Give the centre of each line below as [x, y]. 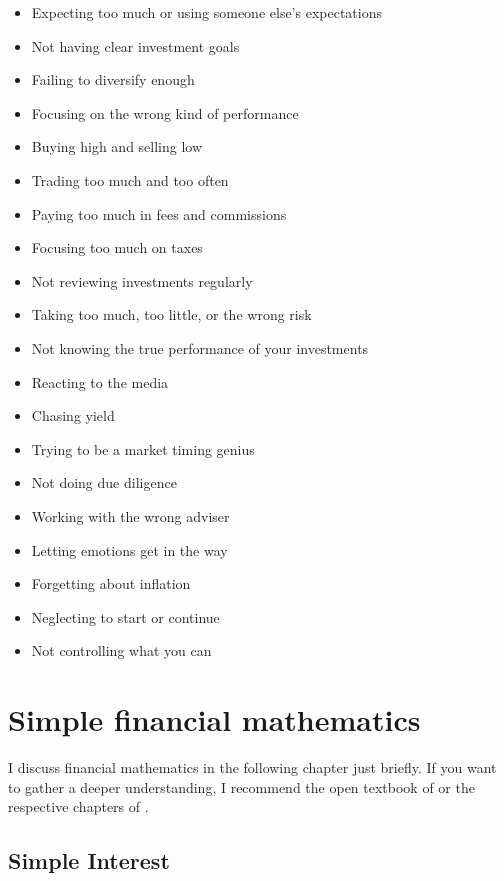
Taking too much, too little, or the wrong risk [171, 314]
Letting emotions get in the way [129, 549]
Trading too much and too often [130, 179]
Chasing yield [73, 415]
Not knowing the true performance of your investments [200, 347]
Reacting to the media [100, 381]
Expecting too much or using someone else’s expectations [206, 12]
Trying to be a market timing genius [143, 448]
